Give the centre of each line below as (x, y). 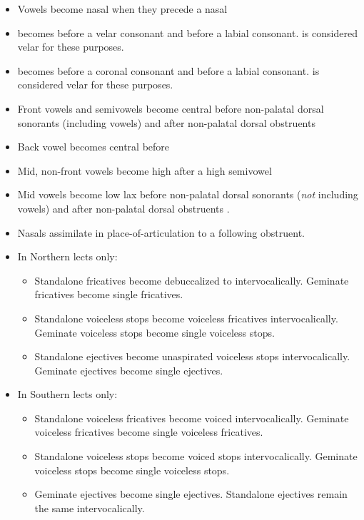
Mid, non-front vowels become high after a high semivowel (145, 170)
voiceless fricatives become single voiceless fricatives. (149, 432)
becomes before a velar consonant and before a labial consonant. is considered (187, 32)
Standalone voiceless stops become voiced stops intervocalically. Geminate (196, 456)
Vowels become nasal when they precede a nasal (122, 9)
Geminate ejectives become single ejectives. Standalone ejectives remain (191, 494)
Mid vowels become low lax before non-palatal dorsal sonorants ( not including (188, 194)
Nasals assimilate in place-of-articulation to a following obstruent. (161, 232)
